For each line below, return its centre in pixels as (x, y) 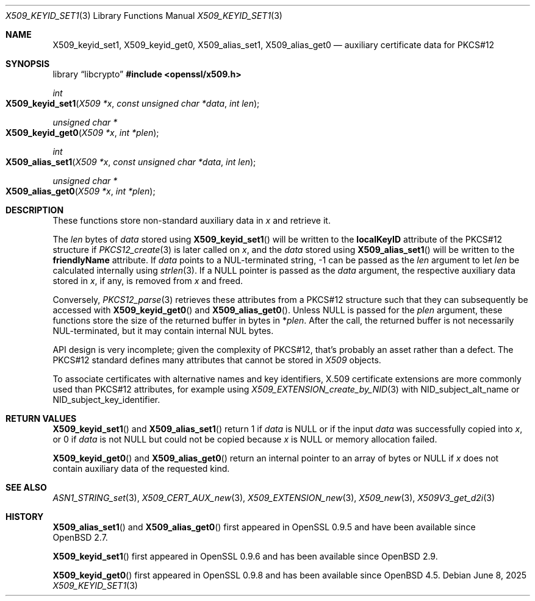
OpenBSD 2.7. (80, 537)
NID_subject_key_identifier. (106, 400)
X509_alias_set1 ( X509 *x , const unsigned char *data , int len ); (131, 162)
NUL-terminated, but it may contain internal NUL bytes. (163, 331)
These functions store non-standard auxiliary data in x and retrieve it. (192, 220)
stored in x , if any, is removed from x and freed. (148, 281)
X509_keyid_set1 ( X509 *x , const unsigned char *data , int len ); (133, 103)
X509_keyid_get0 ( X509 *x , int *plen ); (82, 133)
